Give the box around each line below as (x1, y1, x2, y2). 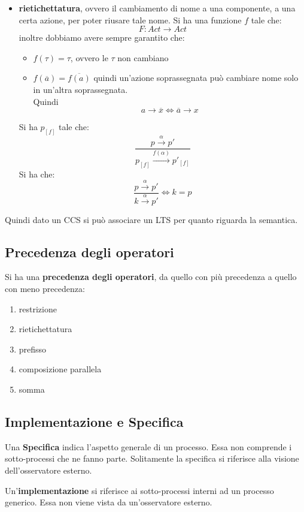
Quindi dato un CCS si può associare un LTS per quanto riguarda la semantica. (5, 213, 298, 225)
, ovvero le (70, 51, 108, 64)
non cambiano (117, 51, 169, 64)
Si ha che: (19, 167, 55, 180)
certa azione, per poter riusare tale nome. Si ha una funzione (19, 13, 242, 26)
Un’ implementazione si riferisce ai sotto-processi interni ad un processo (5, 484, 274, 496)
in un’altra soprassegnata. (33, 83, 128, 95)
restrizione (19, 302, 57, 315)
